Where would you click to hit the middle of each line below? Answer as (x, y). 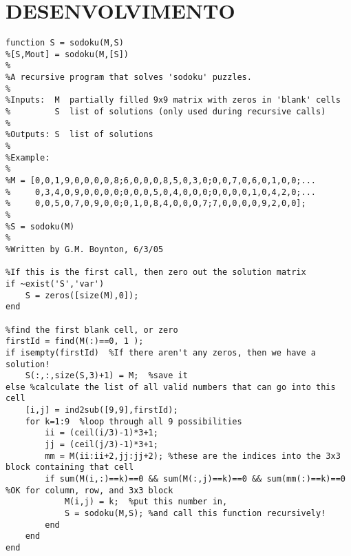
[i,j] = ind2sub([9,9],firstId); (102, 410)
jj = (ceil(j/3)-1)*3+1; (102, 445)
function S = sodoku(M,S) (65, 43)
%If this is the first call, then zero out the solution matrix (156, 272)
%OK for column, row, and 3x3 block (89, 490)
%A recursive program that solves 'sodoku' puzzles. (129, 78)
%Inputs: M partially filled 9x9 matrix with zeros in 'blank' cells (173, 100)
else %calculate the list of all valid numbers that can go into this (171, 387)
